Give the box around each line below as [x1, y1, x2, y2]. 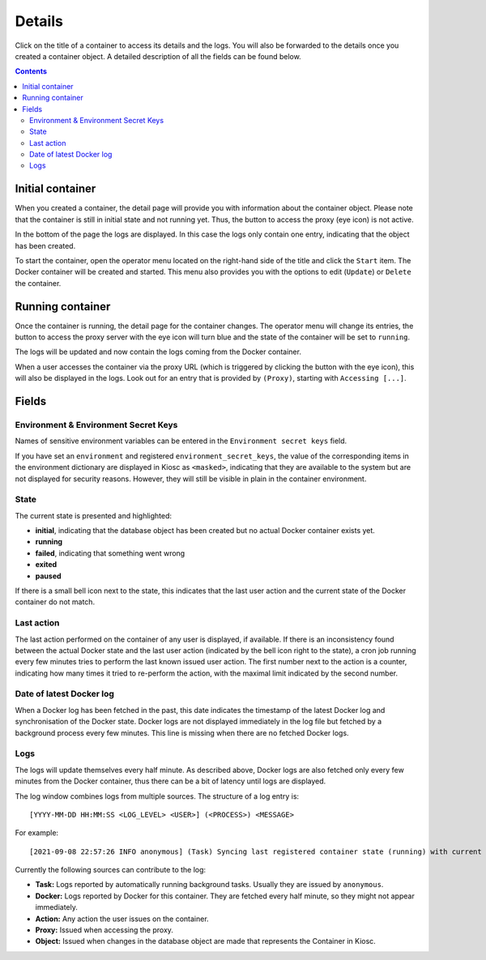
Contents [15, 66, 48, 76]
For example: [15, 828, 59, 838]
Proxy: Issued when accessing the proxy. [35, 925, 174, 935]
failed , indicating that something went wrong [35, 548, 185, 558]
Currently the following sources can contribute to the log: [15, 865, 207, 875]
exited [35, 560, 58, 570]
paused [35, 571, 62, 581]
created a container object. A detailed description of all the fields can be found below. [15, 51, 301, 61]
